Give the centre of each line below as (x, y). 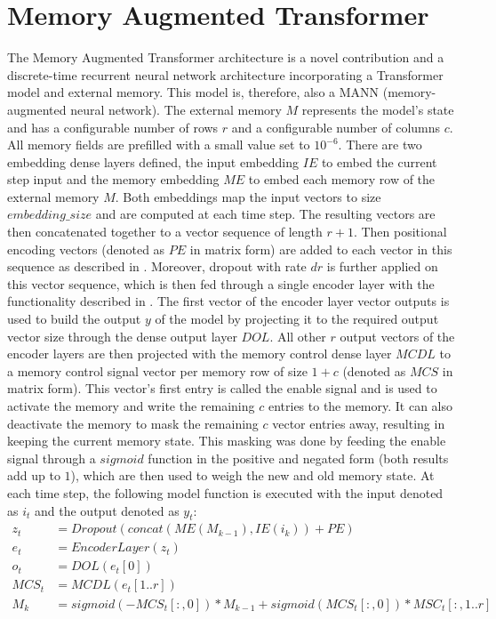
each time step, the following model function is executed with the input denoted (225, 492)
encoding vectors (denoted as (86, 249)
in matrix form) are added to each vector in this (321, 249)
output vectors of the (397, 336)
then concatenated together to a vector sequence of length (165, 232)
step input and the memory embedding (113, 179)
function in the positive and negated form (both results (298, 458)
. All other (298, 336)
